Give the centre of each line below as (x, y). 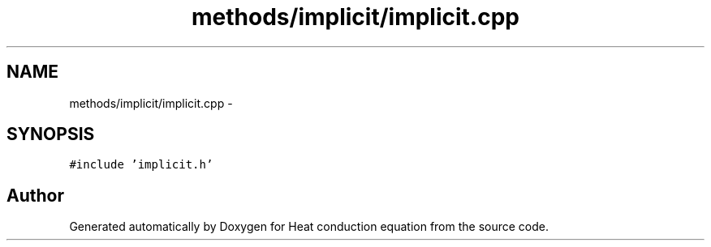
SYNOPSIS (51, 134)
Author (35, 195)
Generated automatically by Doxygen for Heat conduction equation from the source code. (309, 227)
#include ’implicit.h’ (141, 165)
